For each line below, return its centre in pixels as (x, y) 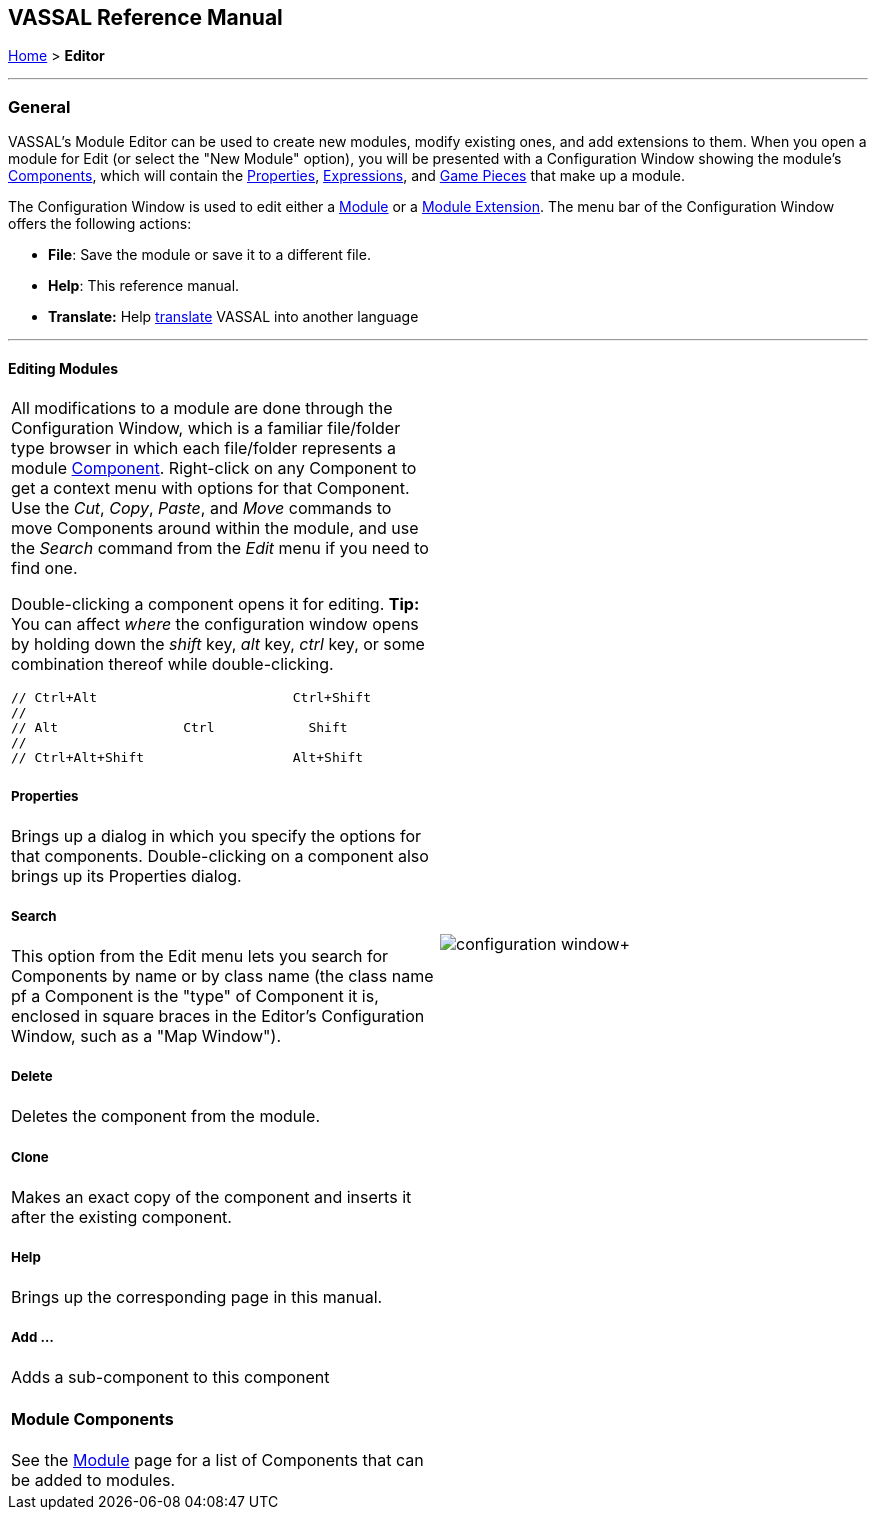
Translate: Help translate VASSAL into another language (233, 317)
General (39, 106)
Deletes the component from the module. (166, 1116)
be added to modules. (93, 1479)
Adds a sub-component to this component (170, 1377)
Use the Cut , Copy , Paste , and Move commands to (201, 508)
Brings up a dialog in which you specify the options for (216, 835)
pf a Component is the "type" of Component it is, (195, 996)
